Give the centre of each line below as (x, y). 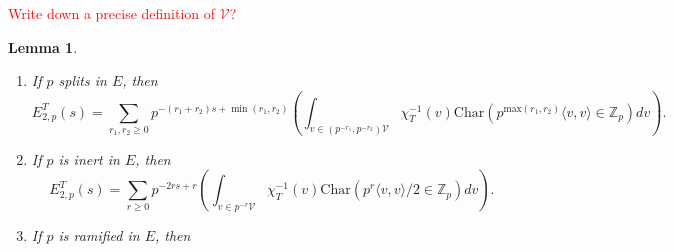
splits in (82, 80)
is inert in (89, 158)
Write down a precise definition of (112, 13)
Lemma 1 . (43, 46)
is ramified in (99, 235)
